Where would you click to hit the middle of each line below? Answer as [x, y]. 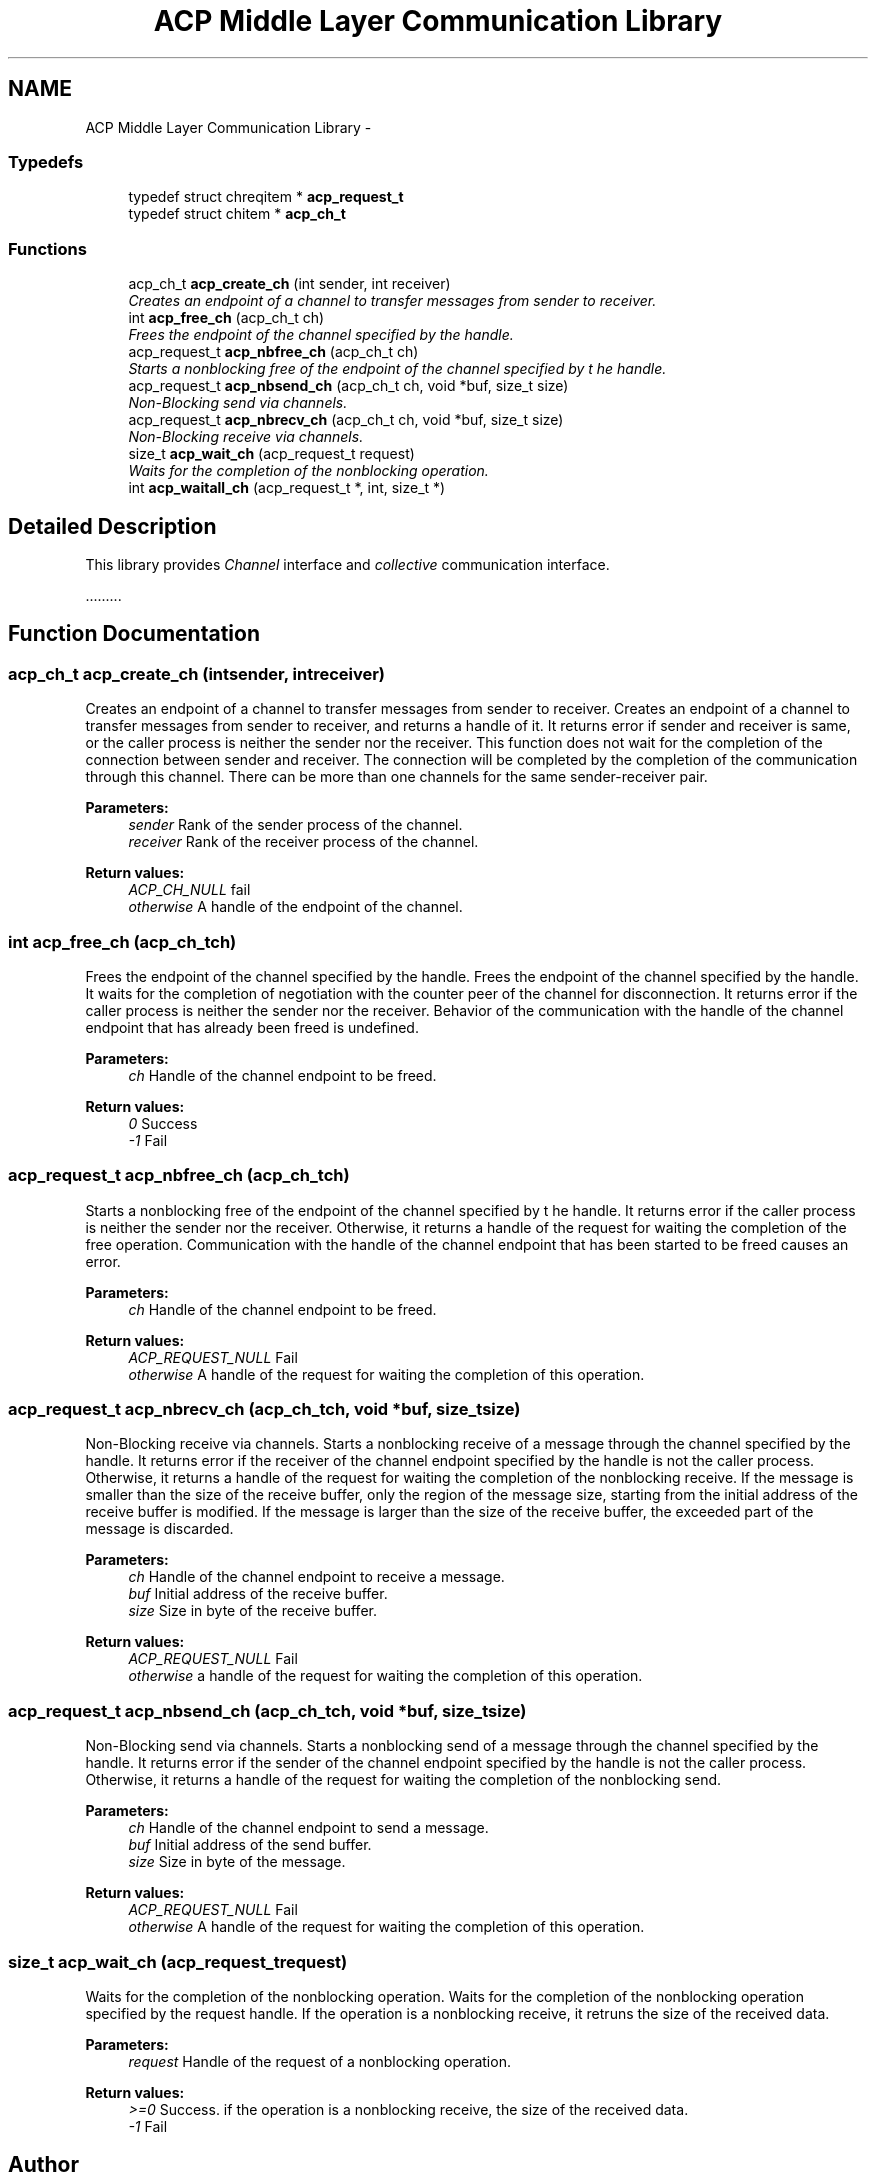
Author [43, 2165]
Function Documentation [134, 634]
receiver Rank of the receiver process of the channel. [303, 842]
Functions [47, 248]
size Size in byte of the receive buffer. [252, 1611]
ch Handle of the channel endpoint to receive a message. [316, 1577]
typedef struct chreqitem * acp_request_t [266, 197]
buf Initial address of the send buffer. [250, 1845]
